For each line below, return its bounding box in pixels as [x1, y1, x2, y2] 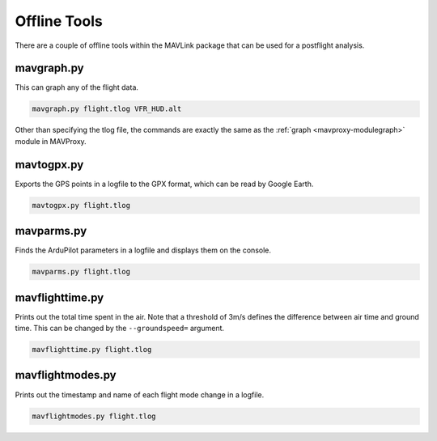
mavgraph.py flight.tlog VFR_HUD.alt [32, 104, 182, 113]
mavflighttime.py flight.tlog [32, 345, 152, 354]
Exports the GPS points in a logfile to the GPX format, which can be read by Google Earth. [15, 179, 314, 189]
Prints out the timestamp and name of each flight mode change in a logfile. [15, 389, 265, 400]
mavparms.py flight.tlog [32, 267, 131, 277]
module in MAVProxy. [15, 136, 87, 146]
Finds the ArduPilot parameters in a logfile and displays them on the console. [15, 245, 271, 255]
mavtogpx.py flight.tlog [32, 201, 131, 210]
